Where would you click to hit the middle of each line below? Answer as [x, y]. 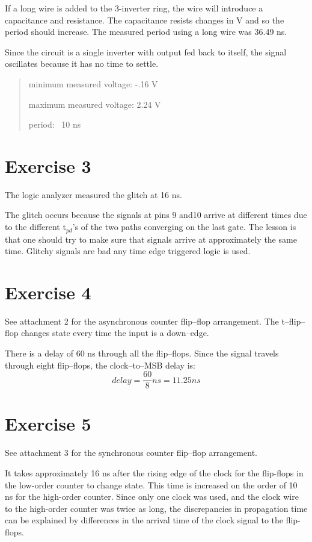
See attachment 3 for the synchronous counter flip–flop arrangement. [131, 453]
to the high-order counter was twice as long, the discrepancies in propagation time [156, 508]
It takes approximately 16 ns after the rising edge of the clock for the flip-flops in [154, 472]
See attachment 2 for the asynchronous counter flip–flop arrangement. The [142, 321]
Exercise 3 [48, 165]
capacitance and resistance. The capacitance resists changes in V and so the [145, 20]
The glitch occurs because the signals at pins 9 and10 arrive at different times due [156, 215]
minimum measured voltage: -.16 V [93, 83]
